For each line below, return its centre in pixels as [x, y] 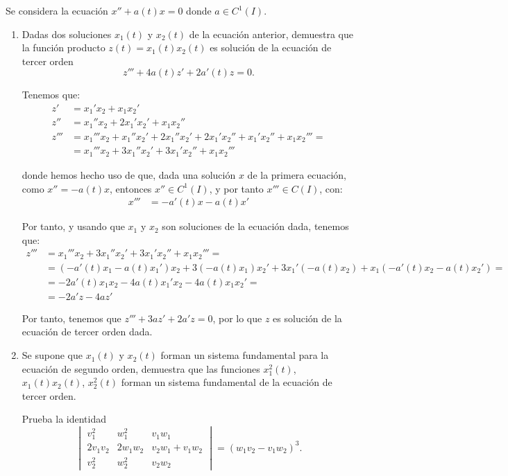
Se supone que [52, 355]
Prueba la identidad [64, 419]
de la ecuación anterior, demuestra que [271, 34]
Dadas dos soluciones [67, 34]
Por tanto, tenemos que [71, 318]
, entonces [131, 188]
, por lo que [237, 318]
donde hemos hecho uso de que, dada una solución [129, 174]
